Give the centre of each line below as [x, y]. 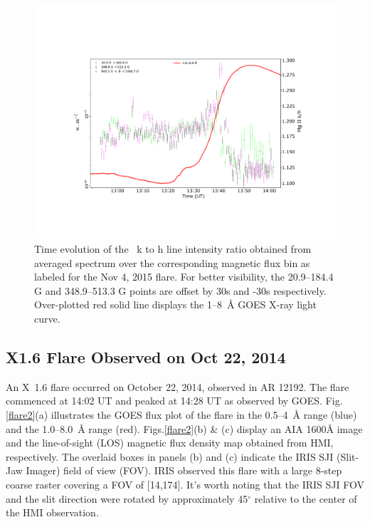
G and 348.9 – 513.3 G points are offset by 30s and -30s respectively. [180, 290]
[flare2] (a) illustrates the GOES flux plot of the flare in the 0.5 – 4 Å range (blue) [181, 415]
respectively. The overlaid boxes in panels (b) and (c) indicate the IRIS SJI [170, 456]
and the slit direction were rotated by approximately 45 [127, 498]
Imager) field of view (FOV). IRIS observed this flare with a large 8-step [184, 470]
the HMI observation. [52, 512]
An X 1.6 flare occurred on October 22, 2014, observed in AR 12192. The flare [178, 386]
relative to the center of [306, 498]
